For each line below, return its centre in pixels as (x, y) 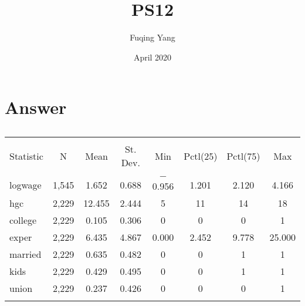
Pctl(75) (243, 156)
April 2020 (152, 57)
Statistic (26, 156)
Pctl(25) (201, 156)
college (23, 220)
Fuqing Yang (152, 37)
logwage (26, 184)
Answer (36, 107)
